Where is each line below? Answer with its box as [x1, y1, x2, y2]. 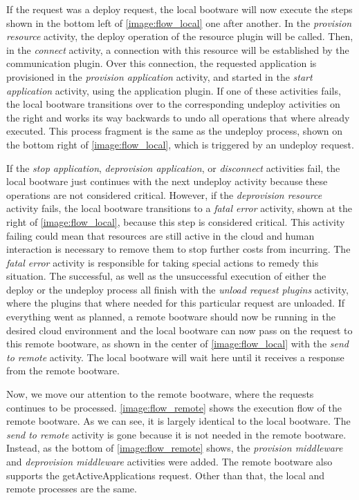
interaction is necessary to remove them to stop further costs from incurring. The [6, 242, 351, 256]
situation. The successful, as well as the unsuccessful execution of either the [6, 269, 326, 283]
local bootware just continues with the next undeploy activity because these [6, 174, 328, 189]
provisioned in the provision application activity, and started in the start [6, 69, 313, 84]
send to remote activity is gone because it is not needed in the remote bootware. [6, 427, 347, 441]
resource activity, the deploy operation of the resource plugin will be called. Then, [6, 29, 353, 44]
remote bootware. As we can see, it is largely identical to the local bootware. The [6, 414, 351, 428]
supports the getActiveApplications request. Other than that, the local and [6, 468, 325, 482]
